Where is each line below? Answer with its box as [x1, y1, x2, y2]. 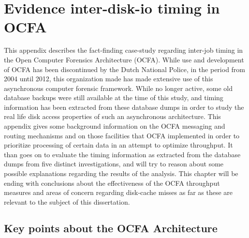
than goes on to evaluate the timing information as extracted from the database [4, 149, 241, 159]
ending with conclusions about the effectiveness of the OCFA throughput [4, 178, 220, 188]
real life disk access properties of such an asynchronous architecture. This [4, 111, 221, 121]
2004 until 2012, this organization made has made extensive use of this [4, 74, 213, 84]
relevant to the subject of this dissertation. [4, 196, 130, 207]
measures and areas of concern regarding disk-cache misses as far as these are [4, 187, 233, 197]
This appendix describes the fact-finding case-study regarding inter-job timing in [4, 45, 243, 55]
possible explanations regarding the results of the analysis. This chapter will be [4, 168, 238, 178]
